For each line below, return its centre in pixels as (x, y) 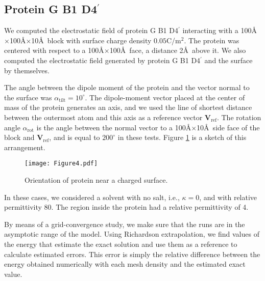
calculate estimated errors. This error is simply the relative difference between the (132, 254)
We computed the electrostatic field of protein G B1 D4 (91, 30)
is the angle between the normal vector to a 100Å (114, 127)
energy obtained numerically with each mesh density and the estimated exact (125, 264)
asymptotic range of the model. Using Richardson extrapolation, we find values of (132, 234)
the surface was (28, 97)
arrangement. (25, 147)
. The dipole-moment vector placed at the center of (165, 97)
